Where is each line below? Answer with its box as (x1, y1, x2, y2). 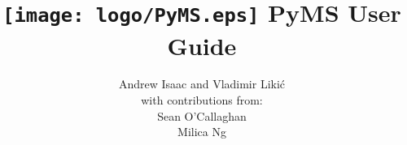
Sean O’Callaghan (157, 107, 247, 124)
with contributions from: (141, 92, 263, 109)
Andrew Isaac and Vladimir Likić (118, 75, 286, 92)
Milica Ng (177, 123, 226, 140)
